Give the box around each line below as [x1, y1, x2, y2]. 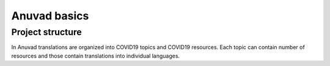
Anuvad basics [11, 9, 89, 22]
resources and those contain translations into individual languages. [11, 52, 180, 59]
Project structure [11, 27, 82, 38]
